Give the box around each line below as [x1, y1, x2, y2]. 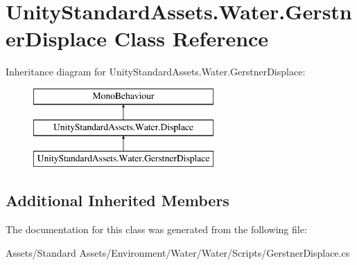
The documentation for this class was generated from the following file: [6, 222, 307, 237]
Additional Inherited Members [6, 190, 229, 211]
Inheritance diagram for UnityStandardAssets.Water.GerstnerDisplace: [6, 64, 306, 79]
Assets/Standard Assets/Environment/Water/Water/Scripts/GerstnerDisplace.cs [6, 245, 350, 259]
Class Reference [114, 24, 269, 53]
